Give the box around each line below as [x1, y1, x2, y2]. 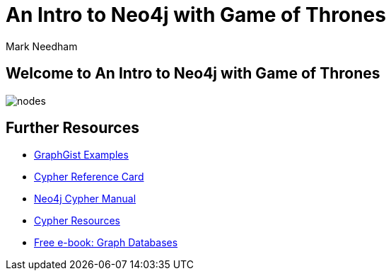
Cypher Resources [34, 214, 120, 227]
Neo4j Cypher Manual [34, 192, 136, 205]
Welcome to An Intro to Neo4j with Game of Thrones [6, 64, 380, 83]
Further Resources [6, 119, 139, 137]
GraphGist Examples [34, 149, 129, 161]
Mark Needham [6, 40, 78, 52]
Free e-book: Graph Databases [34, 236, 178, 249]
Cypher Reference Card [34, 171, 144, 183]
